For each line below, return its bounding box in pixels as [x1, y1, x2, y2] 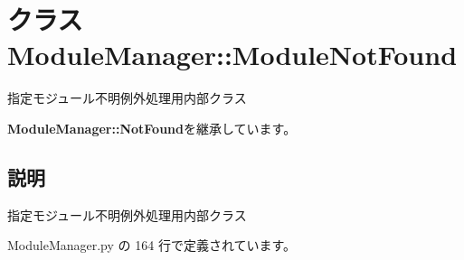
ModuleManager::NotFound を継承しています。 [7, 118, 297, 137]
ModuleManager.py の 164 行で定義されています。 [7, 236, 297, 255]
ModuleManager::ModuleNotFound [7, 36, 458, 73]
